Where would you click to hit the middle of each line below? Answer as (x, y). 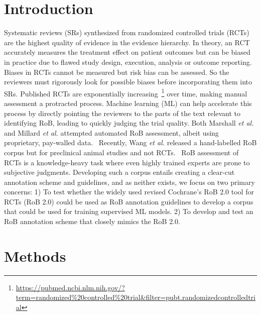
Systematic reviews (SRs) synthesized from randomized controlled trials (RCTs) (127, 32)
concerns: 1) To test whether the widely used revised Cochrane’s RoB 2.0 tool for (129, 192)
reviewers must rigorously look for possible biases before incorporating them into (128, 82)
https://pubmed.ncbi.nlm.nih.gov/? (70, 287)
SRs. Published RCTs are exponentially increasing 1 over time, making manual (126, 92)
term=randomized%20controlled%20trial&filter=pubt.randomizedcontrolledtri (136, 297)
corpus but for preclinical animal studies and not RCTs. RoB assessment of (121, 152)
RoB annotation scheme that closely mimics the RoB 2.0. (92, 221)
